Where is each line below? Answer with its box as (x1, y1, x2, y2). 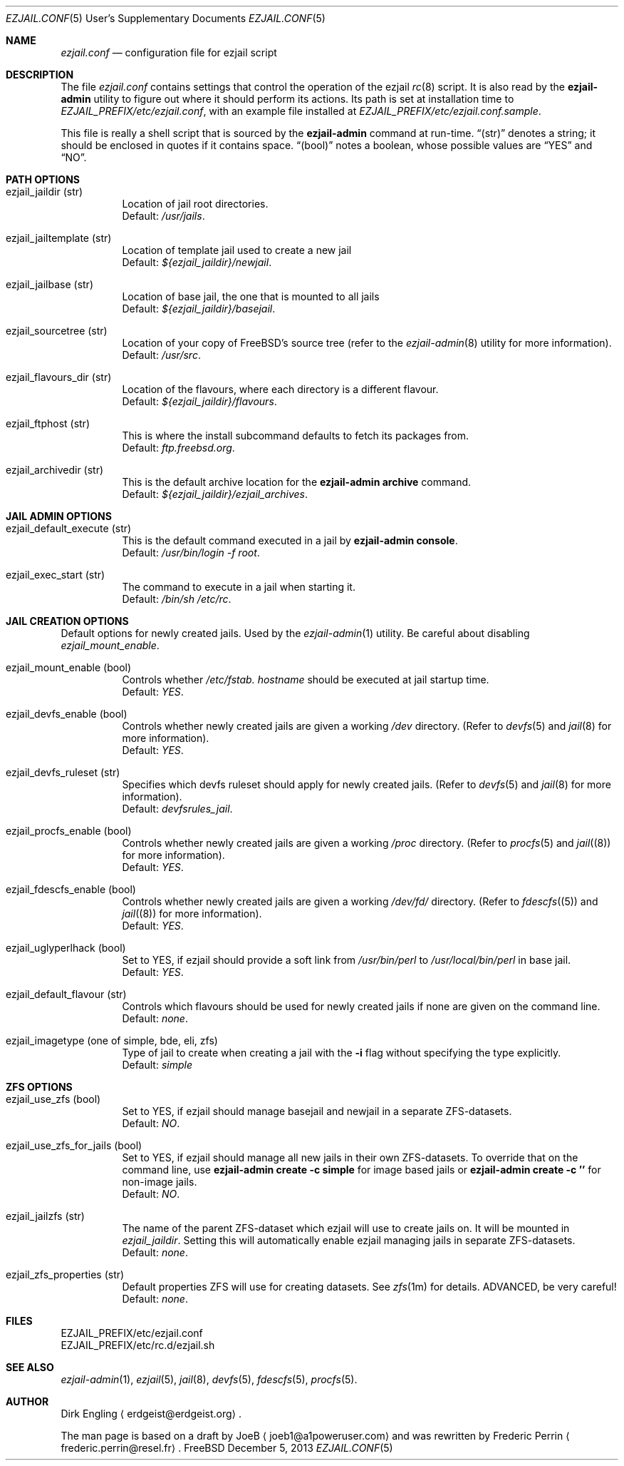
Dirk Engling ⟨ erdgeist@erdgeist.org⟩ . (61, 1408, 242, 1420)
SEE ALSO (6, 1361, 54, 1373)
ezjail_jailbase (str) (6, 278, 93, 290)
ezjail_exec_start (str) (6, 569, 105, 581)
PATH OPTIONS (6, 173, 80, 185)
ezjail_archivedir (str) (6, 464, 104, 476)
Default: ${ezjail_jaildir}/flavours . (122, 395, 277, 407)
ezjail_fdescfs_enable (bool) (6, 883, 136, 895)
